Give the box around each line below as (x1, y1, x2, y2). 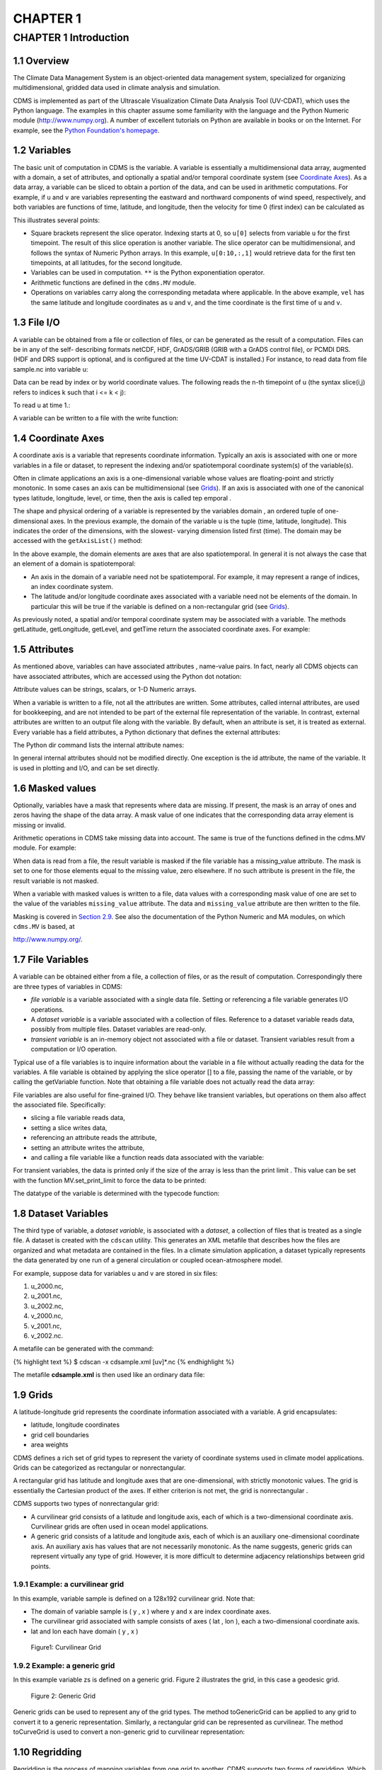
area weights (30, 1441, 69, 1449)
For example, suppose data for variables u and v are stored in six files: (13, 1269, 218, 1277)
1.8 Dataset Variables (13, 1208, 109, 1219)
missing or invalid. (13, 821, 66, 829)
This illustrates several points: (13, 216, 100, 224)
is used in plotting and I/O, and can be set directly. (13, 763, 159, 772)
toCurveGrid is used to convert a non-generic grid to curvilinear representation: (13, 1728, 245, 1736)
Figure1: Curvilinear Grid (30, 1643, 102, 1652)
